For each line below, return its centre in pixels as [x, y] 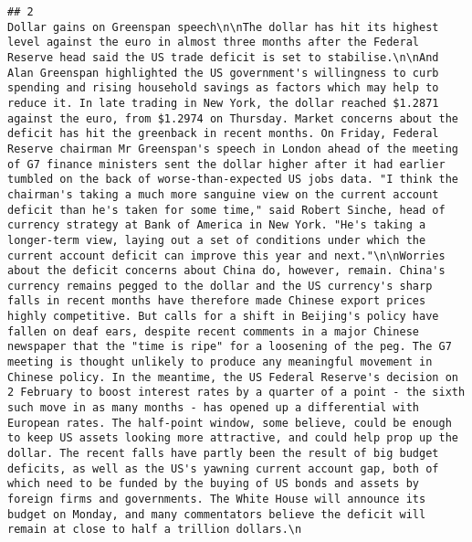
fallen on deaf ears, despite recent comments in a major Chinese [214, 331]
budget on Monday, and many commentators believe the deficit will [217, 514]
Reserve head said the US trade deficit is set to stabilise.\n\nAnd [223, 57]
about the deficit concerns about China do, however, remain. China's [226, 271]
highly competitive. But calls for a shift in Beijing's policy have [223, 317]
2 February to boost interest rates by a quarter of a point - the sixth [236, 393]
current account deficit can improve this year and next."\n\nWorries [226, 255]
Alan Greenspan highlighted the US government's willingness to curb [223, 73]
